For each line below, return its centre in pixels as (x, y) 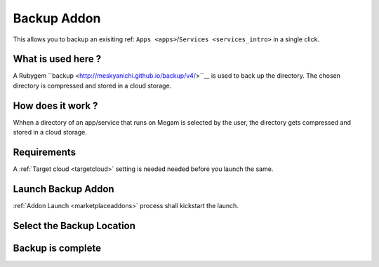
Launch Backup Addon (64, 189)
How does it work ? (55, 105)
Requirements (45, 152)
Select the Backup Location (74, 225)
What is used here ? (57, 59)
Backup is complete (57, 248)
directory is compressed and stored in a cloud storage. (92, 85)
